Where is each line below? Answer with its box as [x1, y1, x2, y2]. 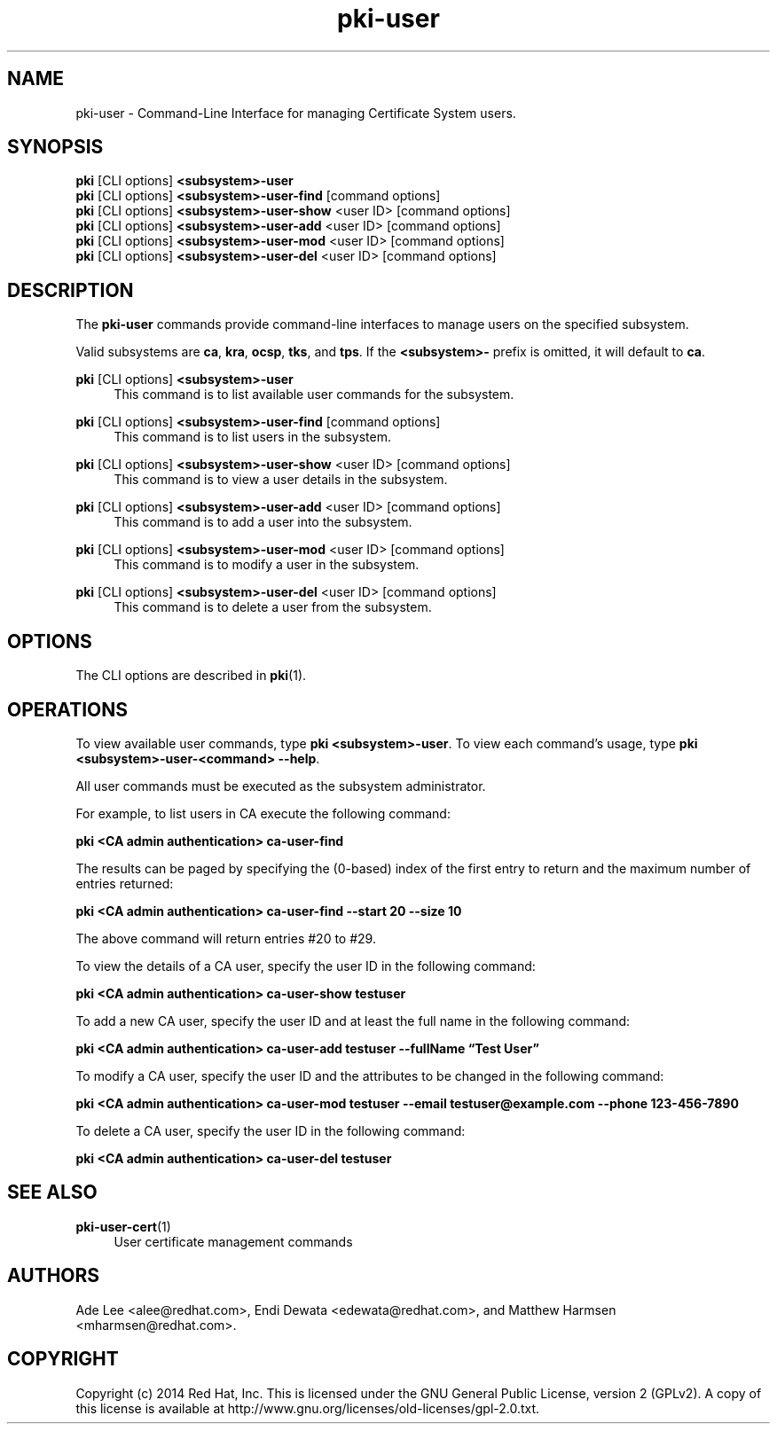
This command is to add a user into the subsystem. [114, 514, 412, 530]
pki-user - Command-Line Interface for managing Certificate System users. [75, 105, 516, 121]
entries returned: [75, 875, 174, 891]
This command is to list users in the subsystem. [114, 429, 391, 445]
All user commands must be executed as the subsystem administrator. [75, 778, 486, 794]
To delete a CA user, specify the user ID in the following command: [75, 1122, 466, 1138]
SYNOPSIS [7, 136, 104, 159]
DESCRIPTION [7, 278, 134, 301]
